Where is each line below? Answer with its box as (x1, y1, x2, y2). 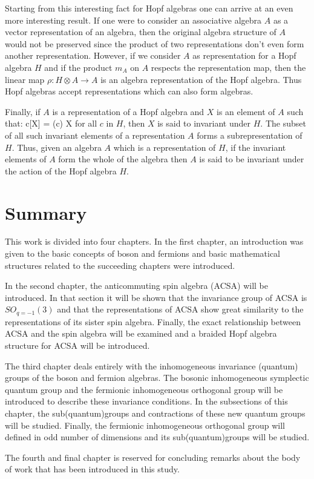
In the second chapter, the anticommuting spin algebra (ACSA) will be (5, 279, 269, 292)
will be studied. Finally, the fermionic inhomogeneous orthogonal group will (5, 418, 285, 431)
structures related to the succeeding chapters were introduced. (5, 259, 235, 271)
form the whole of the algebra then (58, 153, 188, 165)
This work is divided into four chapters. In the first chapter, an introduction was (5, 235, 304, 248)
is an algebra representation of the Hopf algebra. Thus (100, 73, 302, 85)
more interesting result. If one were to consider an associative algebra (5, 13, 262, 26)
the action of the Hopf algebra (5, 164, 117, 177)
